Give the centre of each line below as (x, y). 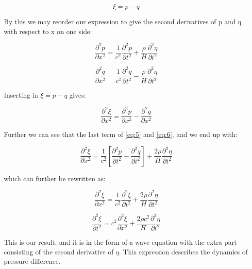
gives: (78, 95)
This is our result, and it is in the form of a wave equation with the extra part (120, 242)
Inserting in (21, 95)
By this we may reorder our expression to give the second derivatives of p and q (123, 21)
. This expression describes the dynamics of (184, 251)
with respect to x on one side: (48, 31)
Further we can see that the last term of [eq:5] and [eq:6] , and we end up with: (121, 134)
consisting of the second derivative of (59, 251)
